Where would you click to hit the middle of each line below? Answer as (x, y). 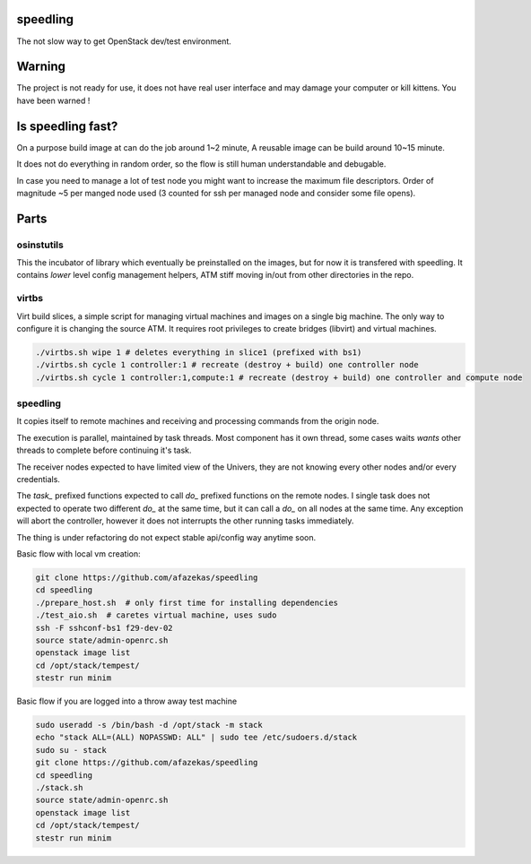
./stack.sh (59, 788)
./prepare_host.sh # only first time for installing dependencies (187, 602)
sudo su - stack (71, 750)
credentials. (38, 480)
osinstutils (40, 245)
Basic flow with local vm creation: (78, 553)
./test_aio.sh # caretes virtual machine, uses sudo (156, 615)
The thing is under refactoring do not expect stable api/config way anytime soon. (166, 537)
